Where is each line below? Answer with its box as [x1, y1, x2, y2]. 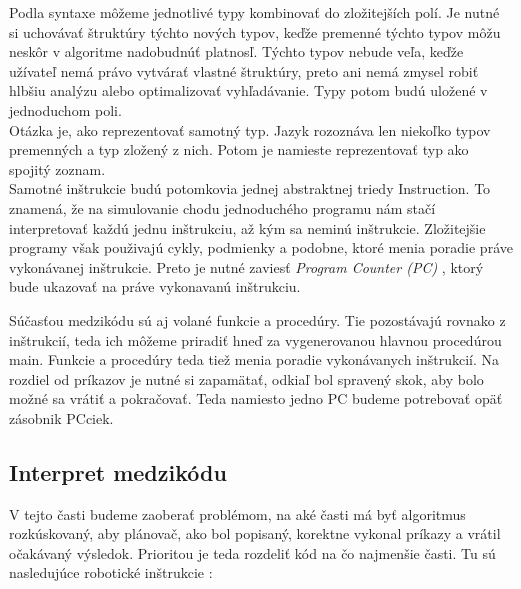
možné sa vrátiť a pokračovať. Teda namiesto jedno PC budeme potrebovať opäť [9, 388, 503, 409]
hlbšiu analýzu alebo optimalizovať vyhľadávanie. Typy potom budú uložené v [9, 80, 488, 101]
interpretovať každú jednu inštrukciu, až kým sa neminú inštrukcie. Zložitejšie [9, 217, 486, 238]
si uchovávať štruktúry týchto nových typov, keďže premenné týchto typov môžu [9, 21, 501, 42]
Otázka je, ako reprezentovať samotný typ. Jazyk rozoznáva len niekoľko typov [9, 119, 491, 140]
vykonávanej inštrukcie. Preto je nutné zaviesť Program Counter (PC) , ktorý [9, 256, 484, 277]
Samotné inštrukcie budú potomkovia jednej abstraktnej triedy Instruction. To [9, 178, 491, 199]
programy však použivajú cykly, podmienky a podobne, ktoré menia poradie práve [9, 237, 513, 258]
